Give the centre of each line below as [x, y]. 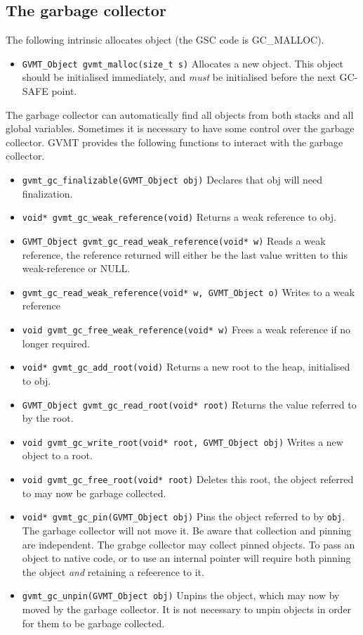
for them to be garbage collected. [93, 623]
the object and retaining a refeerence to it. [113, 571]
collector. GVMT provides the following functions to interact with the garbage [174, 142]
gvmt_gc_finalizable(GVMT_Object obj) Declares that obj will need [172, 180]
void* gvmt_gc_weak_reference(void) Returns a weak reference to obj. [179, 217]
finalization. [47, 193]
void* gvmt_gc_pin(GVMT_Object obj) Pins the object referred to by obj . [184, 517]
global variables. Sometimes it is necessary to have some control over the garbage [180, 128]
